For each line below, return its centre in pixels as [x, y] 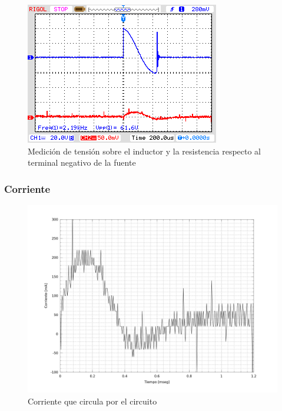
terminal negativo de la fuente [82, 162]
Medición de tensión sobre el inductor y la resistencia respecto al [145, 151]
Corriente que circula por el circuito [92, 401]
